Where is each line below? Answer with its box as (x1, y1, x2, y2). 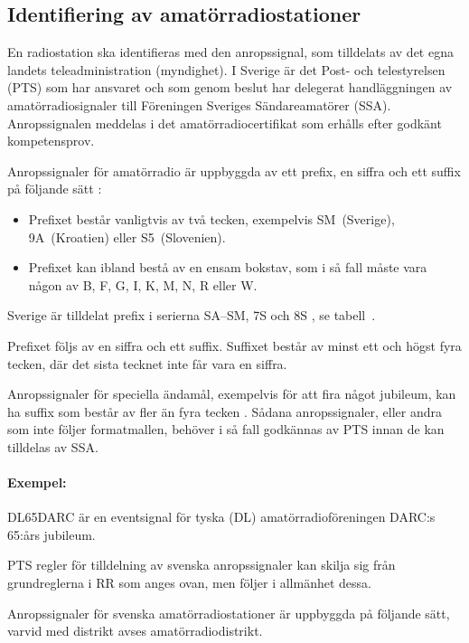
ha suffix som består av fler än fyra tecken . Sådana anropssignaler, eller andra (7, 402, 442, 421)
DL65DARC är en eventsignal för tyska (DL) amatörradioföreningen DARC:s (7, 507, 436, 526)
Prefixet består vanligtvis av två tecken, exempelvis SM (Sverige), (28, 209, 395, 228)
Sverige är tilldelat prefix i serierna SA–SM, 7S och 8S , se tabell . (7, 306, 376, 325)
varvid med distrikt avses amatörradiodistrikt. (7, 621, 263, 640)
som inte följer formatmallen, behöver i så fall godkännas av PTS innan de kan (7, 420, 445, 439)
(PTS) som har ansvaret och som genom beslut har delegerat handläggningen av (7, 78, 453, 97)
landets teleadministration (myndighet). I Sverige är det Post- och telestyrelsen (7, 60, 446, 79)
